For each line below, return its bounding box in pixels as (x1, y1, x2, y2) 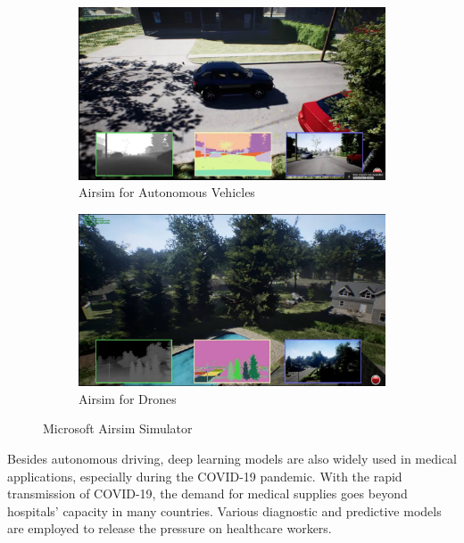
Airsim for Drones (79, 389, 177, 407)
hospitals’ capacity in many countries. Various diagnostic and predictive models (7, 501, 442, 520)
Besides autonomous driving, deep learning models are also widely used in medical (7, 448, 457, 467)
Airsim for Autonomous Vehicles (79, 183, 255, 202)
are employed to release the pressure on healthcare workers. (7, 519, 332, 538)
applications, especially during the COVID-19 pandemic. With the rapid (7, 466, 402, 485)
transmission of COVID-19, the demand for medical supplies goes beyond (7, 484, 408, 503)
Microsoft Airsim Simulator (43, 419, 193, 438)
